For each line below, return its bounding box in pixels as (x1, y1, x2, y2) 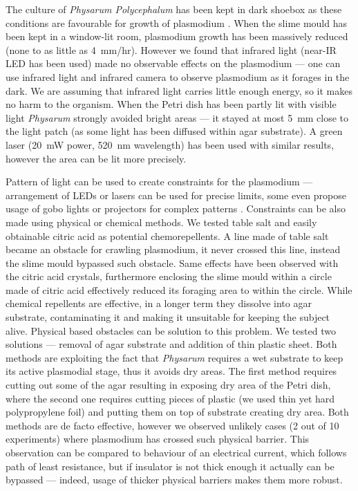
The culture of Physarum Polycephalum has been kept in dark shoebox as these (6, 2, 342, 16)
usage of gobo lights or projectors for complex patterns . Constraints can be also (6, 201, 346, 216)
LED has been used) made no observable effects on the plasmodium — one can (6, 56, 341, 71)
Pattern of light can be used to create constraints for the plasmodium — (6, 174, 313, 189)
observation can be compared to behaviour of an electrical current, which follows (6, 445, 347, 459)
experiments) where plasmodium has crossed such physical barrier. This (6, 432, 310, 446)
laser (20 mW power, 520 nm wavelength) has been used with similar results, (6, 137, 335, 151)
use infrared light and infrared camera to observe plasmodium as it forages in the (6, 69, 350, 84)
